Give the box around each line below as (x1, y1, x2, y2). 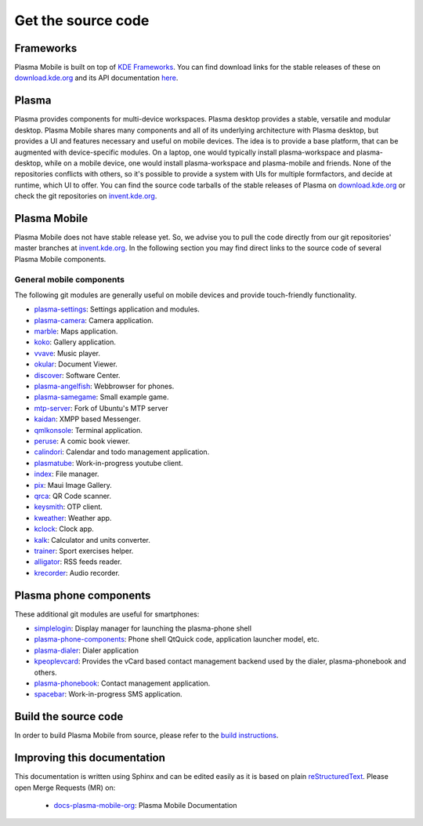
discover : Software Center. (34, 370, 121, 380)
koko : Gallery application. (34, 337, 117, 347)
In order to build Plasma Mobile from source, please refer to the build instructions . (14, 730, 279, 740)
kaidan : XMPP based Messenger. (34, 414, 141, 424)
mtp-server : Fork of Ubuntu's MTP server (34, 403, 168, 413)
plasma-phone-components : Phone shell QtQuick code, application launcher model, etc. (34, 635, 320, 644)
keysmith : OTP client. (34, 502, 103, 511)
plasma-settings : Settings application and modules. (34, 304, 200, 314)
